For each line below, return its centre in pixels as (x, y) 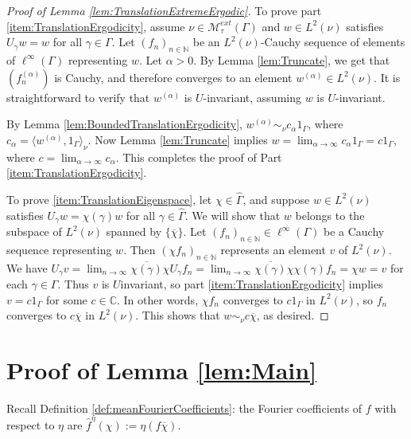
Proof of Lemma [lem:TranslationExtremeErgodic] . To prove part (164, 10)
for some (66, 299)
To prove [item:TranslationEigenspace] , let (109, 199)
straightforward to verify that (78, 97)
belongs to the (330, 215)
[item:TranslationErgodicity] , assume (96, 26)
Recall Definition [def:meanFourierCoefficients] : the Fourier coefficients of (184, 408)
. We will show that (233, 215)
